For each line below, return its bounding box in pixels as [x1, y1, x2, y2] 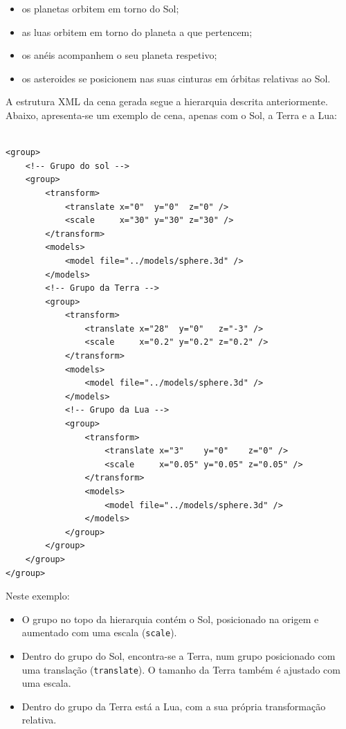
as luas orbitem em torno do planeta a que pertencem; [21, 24, 253, 39]
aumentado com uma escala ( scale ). [21, 625, 177, 640]
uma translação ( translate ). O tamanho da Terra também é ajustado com [21, 662, 340, 676]
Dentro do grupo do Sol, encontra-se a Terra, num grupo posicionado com [21, 649, 336, 663]
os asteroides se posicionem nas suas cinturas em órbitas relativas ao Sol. [21, 71, 331, 85]
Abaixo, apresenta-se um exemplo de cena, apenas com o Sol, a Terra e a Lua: [6, 107, 337, 122]
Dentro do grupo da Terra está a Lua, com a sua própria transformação [21, 699, 326, 713]
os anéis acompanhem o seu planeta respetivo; [21, 48, 217, 62]
